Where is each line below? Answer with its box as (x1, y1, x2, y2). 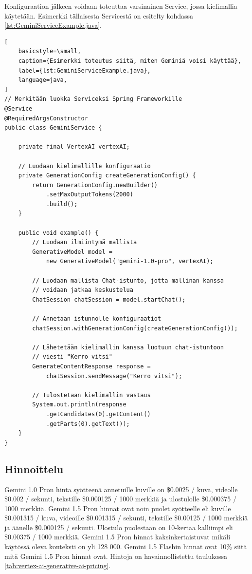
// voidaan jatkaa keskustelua (32, 287, 133, 294)
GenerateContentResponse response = (32, 363, 151, 370)
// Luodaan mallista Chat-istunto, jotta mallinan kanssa (32, 277, 224, 284)
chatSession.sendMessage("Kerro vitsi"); (46, 372, 182, 380)
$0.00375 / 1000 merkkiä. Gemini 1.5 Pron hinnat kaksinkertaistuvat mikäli (4, 532, 231, 542)
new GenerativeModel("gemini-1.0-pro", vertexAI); (46, 258, 214, 265)
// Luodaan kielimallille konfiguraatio (18, 162, 151, 170)
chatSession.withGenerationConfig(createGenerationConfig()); (32, 325, 238, 332)
